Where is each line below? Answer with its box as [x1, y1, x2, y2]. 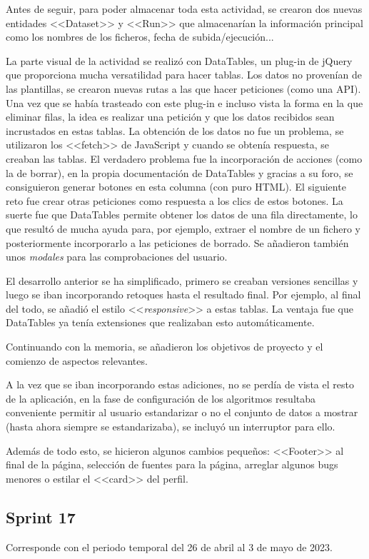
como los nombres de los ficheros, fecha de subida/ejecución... [6, 29, 274, 44]
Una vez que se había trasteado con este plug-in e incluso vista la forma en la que [6, 95, 363, 110]
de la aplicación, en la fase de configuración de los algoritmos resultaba [6, 391, 316, 406]
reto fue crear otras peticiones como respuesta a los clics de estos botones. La [6, 193, 343, 208]
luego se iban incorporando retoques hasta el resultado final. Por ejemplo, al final [6, 287, 361, 302]
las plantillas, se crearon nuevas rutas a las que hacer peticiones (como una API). [6, 81, 361, 96]
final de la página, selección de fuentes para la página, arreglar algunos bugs [6, 457, 338, 472]
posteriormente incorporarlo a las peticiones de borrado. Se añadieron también [6, 235, 349, 250]
